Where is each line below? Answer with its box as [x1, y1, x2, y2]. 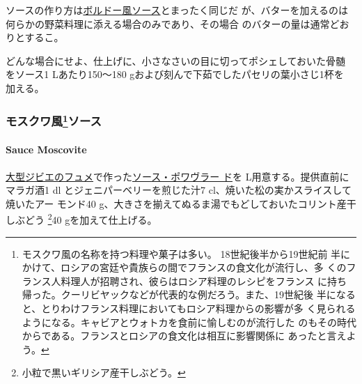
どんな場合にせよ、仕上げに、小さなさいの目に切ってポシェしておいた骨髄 [6, 53, 346, 68]
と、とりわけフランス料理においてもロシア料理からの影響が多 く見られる [22, 301, 356, 316]
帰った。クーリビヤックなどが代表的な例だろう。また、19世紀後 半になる [22, 287, 356, 302]
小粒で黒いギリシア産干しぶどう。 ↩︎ [22, 365, 186, 380]
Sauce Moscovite [6, 142, 87, 157]
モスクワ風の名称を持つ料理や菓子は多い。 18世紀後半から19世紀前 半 [22, 246, 341, 261]
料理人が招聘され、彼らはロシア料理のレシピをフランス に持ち [61, 273, 347, 288]
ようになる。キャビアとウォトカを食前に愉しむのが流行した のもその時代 [22, 314, 356, 329]
